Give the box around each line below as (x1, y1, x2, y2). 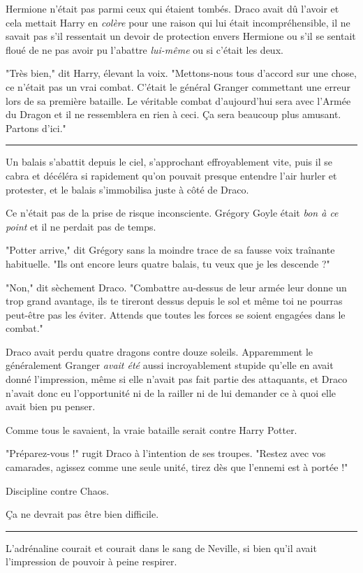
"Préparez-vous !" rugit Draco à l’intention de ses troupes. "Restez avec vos (6, 446, 326, 460)
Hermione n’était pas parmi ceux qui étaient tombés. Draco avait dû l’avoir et (6, 1, 339, 15)
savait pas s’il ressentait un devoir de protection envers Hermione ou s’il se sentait (6, 29, 356, 43)
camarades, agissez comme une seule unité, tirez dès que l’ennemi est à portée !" (6, 460, 348, 474)
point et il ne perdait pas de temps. (6, 219, 156, 233)
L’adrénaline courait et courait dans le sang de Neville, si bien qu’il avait (6, 540, 317, 555)
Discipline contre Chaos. (6, 483, 110, 498)
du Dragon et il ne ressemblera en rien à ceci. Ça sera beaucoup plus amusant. (6, 107, 341, 122)
